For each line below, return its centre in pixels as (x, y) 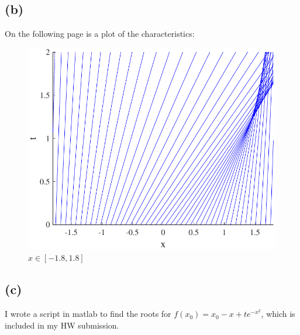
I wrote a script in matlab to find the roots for (88, 314)
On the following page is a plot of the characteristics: (100, 34)
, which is (278, 314)
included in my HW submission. (62, 325)
